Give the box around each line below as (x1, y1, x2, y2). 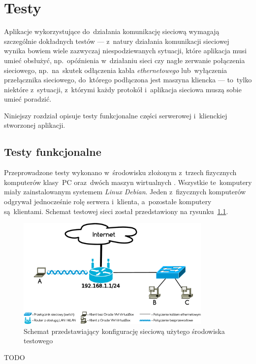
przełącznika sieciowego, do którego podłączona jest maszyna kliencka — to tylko (4, 74, 252, 85)
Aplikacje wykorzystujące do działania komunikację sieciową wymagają (4, 26, 220, 36)
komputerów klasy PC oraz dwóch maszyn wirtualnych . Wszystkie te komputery (4, 177, 252, 187)
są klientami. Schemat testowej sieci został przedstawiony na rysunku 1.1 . (4, 206, 228, 216)
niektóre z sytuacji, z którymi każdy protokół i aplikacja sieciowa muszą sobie (4, 84, 242, 94)
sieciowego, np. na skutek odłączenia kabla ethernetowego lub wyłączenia (4, 65, 227, 75)
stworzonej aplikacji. (4, 120, 65, 130)
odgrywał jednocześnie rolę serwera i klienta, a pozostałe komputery (4, 196, 212, 207)
